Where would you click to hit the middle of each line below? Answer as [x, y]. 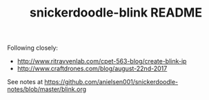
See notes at [25, 82]
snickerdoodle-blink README [116, 13]
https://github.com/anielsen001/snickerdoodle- [111, 82]
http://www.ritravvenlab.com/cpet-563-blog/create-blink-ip [102, 61]
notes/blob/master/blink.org [47, 89]
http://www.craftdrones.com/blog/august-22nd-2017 [92, 69]
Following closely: [33, 48]
